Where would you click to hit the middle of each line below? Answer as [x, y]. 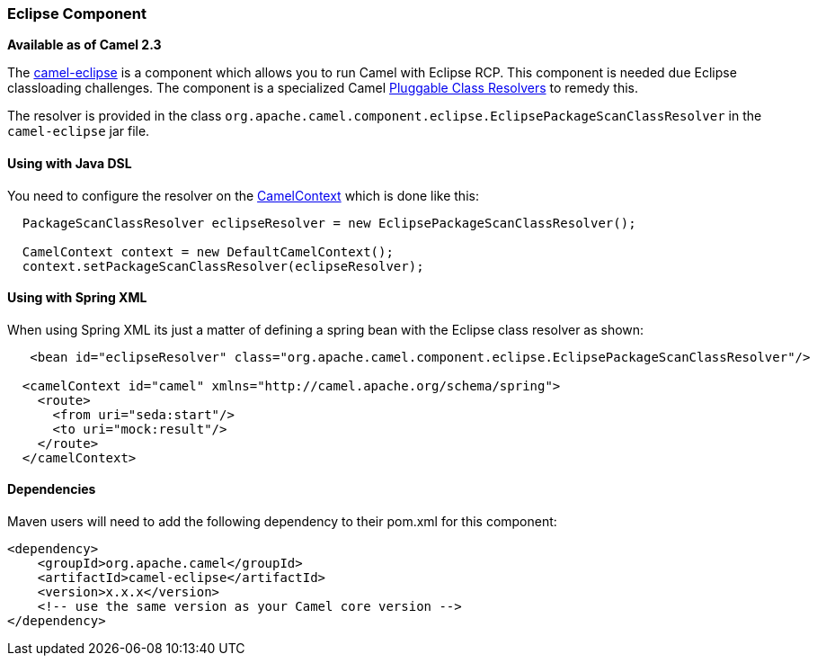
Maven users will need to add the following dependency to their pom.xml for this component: [282, 522]
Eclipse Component [77, 13]
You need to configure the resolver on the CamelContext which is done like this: [243, 195]
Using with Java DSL [70, 163]
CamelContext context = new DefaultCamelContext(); [208, 251]
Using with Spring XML [77, 298]
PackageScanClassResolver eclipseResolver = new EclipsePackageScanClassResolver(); [329, 223]
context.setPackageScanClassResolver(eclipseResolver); [223, 266]
